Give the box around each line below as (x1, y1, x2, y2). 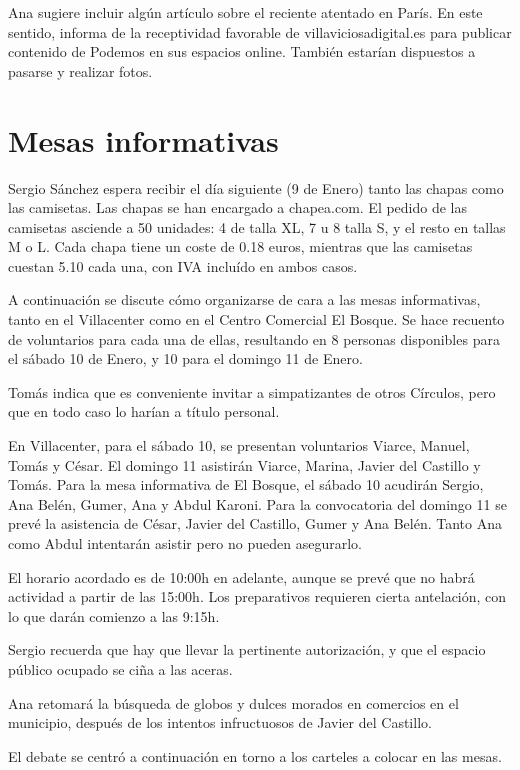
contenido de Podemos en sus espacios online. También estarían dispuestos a (8, 41, 476, 62)
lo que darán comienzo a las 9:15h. (8, 605, 220, 626)
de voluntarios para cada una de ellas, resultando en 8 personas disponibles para (8, 328, 500, 349)
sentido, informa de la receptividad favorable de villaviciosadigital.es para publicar (8, 21, 512, 42)
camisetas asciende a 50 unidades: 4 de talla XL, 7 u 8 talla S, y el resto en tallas (8, 216, 506, 237)
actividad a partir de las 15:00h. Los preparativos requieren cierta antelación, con (8, 586, 507, 607)
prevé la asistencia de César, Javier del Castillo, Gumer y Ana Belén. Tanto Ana (8, 513, 503, 534)
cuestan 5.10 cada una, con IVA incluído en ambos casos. (8, 255, 358, 276)
